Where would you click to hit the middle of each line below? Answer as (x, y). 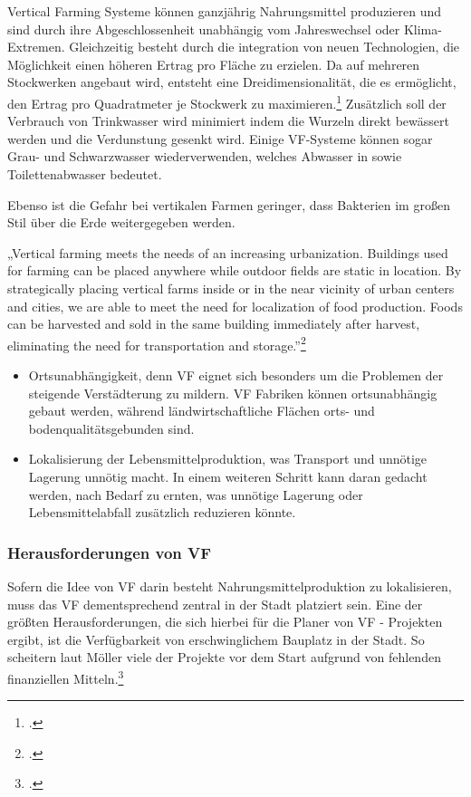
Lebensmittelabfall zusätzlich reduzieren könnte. (162, 512)
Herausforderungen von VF (110, 552)
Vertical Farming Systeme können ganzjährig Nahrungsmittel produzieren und (224, 11)
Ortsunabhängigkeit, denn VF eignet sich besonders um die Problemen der (236, 375)
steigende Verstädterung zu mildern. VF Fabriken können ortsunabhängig (233, 393)
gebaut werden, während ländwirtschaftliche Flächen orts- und (202, 411)
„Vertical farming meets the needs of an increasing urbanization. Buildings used (228, 252)
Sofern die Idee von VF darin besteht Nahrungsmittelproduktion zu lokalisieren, (230, 586)
